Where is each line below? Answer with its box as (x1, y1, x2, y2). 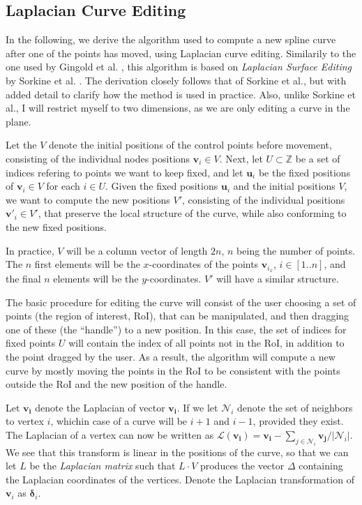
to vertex (6, 414, 44, 428)
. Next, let (219, 151, 263, 165)
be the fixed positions (258, 165, 351, 179)
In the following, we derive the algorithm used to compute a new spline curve (6, 32, 336, 47)
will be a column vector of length (66, 243, 208, 257)
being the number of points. (236, 243, 356, 257)
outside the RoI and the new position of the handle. (6, 377, 227, 391)
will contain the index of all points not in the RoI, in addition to (68, 336, 345, 350)
